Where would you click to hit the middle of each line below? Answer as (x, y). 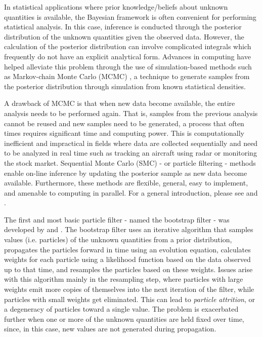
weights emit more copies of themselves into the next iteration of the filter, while (129, 289)
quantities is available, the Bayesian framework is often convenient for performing (130, 16)
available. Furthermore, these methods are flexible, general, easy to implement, (126, 183)
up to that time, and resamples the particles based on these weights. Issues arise (128, 269)
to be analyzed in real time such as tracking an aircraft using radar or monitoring (130, 153)
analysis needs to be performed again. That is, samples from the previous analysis (131, 113)
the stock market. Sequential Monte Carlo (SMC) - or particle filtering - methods (130, 162)
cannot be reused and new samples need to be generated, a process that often (124, 123)
